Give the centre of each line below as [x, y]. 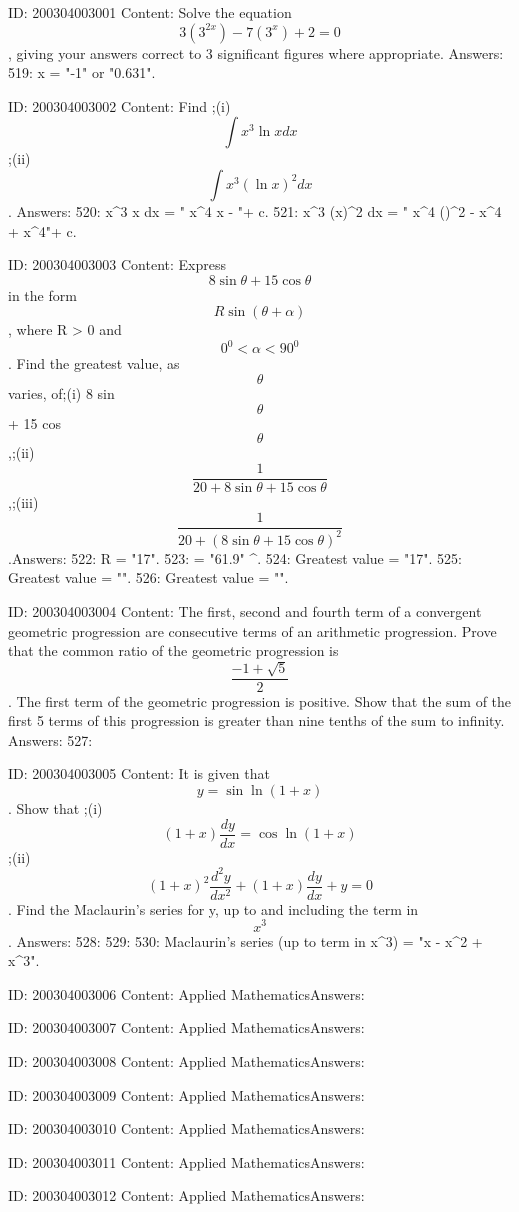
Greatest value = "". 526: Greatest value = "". [148, 577]
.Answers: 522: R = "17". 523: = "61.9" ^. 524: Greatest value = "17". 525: [235, 557]
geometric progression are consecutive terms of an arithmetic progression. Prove [252, 630]
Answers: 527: [50, 739]
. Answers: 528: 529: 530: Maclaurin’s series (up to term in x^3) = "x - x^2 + [245, 940]
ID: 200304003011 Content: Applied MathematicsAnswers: [186, 1161]
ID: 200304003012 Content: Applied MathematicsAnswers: [186, 1195]
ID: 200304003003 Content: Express [117, 264]
